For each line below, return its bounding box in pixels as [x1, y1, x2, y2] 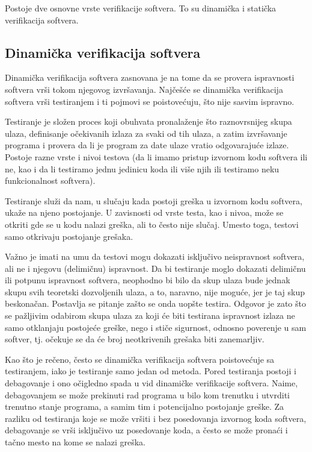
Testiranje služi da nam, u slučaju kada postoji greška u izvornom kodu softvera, [5, 194, 302, 207]
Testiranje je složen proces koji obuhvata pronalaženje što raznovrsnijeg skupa [5, 115, 292, 128]
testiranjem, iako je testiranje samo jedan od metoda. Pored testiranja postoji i [5, 365, 296, 377]
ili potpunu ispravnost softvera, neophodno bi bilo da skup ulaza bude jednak [5, 274, 290, 286]
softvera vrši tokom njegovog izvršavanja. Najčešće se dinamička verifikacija [5, 83, 283, 95]
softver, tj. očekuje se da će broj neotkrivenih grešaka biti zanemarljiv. [5, 333, 265, 345]
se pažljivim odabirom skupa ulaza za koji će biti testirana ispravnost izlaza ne [5, 309, 295, 322]
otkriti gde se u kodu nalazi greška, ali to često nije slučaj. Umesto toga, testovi [5, 218, 299, 230]
